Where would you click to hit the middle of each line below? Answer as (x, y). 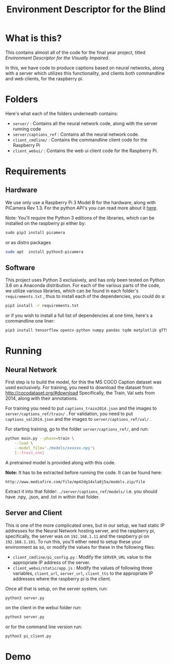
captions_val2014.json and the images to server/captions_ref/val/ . (79, 419)
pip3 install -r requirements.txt (42, 306)
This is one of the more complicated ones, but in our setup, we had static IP (85, 525)
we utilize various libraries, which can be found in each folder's (72, 291)
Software (20, 268)
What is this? (34, 38)
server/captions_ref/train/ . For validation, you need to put (69, 414)
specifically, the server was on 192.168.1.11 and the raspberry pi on (77, 536)
